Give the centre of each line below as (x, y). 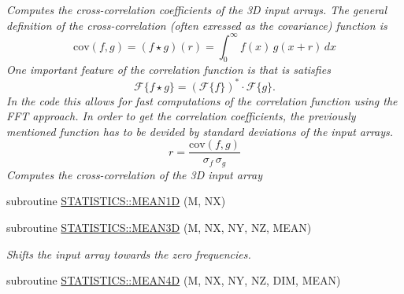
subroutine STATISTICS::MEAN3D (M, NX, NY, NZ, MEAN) (159, 228)
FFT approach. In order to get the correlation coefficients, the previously (181, 116)
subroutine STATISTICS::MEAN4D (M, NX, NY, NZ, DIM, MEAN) (174, 280)
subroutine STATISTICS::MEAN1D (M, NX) (116, 201)
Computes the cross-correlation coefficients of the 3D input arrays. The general (197, 9)
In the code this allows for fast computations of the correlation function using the (202, 100)
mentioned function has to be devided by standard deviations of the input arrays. (200, 131)
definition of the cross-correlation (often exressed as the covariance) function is (197, 25)
